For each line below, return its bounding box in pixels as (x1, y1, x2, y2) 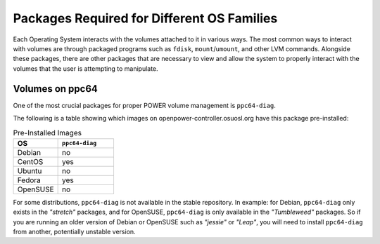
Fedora (17, 175, 42, 185)
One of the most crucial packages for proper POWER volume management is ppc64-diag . (13, 101, 276, 109)
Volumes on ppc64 (13, 83, 99, 95)
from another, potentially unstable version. (13, 227, 137, 236)
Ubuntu (17, 165, 42, 175)
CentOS (17, 156, 44, 166)
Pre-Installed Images (13, 128, 82, 137)
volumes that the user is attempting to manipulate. (13, 64, 158, 73)
